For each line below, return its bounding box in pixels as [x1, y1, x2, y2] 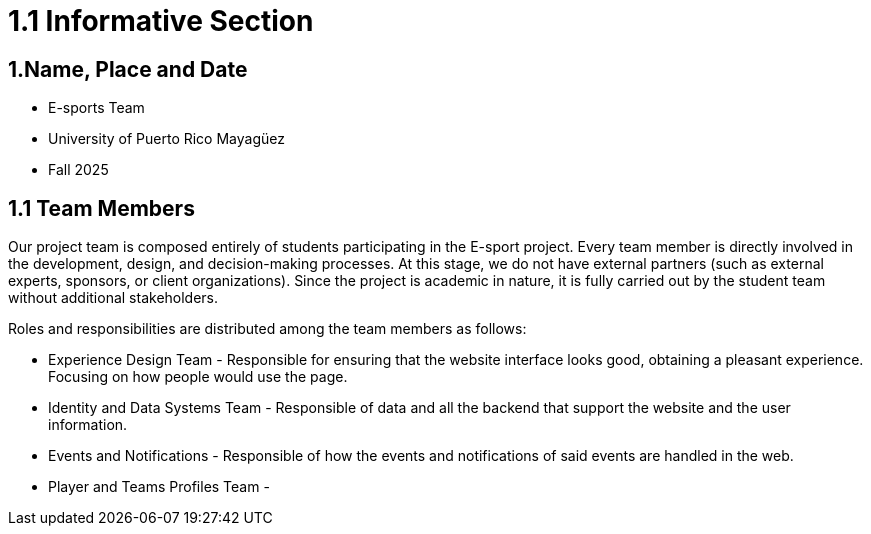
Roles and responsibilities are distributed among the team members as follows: [8, 320, 527, 338]
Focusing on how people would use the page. [48, 368, 348, 386]
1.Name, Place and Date [8, 56, 248, 82]
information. [48, 416, 128, 434]
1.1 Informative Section [8, 4, 314, 38]
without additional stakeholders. [8, 289, 219, 307]
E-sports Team [48, 99, 145, 117]
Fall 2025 [48, 161, 109, 179]
